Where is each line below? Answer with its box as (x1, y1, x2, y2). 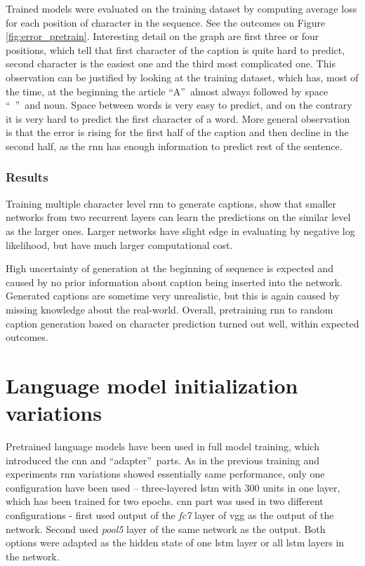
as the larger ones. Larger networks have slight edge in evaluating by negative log (6, 223, 355, 238)
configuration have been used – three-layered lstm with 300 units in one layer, (6, 480, 340, 494)
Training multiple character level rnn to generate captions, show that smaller (6, 196, 337, 210)
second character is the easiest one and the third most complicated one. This (6, 56, 336, 71)
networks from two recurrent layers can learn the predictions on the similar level (6, 210, 351, 224)
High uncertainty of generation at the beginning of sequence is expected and (6, 261, 333, 276)
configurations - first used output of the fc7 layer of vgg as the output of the (6, 507, 334, 522)
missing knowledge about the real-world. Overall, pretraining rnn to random (6, 302, 333, 316)
